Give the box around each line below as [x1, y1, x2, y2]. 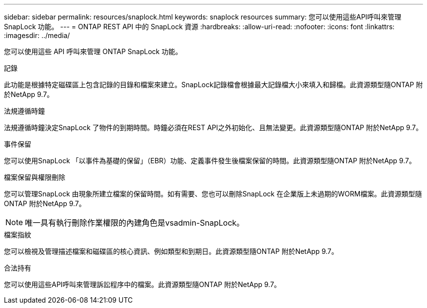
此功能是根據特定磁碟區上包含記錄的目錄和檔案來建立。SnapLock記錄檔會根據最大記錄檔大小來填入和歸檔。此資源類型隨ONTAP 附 [4, 80, 423, 89]
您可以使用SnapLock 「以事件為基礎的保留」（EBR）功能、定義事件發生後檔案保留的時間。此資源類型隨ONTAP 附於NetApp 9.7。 [4, 156, 416, 165]
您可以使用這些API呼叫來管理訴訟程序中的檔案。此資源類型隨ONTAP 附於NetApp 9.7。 [4, 280, 281, 289]
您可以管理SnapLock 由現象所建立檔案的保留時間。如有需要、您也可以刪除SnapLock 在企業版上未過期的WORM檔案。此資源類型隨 [4, 190, 422, 198]
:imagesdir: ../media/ [4, 31, 70, 39]
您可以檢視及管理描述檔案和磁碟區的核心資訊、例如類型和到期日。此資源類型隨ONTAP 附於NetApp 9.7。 [4, 247, 338, 255]
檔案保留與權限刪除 [4, 173, 65, 181]
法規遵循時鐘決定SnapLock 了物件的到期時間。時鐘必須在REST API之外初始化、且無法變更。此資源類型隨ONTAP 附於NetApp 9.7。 [4, 123, 423, 132]
